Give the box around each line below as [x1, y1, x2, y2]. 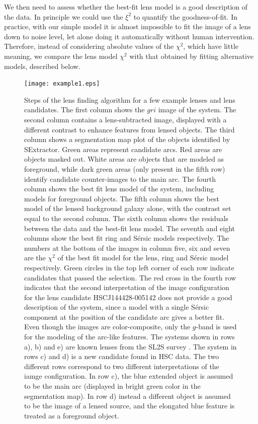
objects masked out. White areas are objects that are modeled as [24, 154, 224, 164]
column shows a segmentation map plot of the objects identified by [24, 134, 230, 145]
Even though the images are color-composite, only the [24, 321, 191, 332]
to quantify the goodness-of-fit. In [133, 11, 238, 22]
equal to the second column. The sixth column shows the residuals [24, 213, 229, 223]
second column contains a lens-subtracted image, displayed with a [24, 114, 227, 124]
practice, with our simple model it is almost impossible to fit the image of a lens [4, 21, 251, 32]
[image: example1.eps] [24, 80, 100, 88]
